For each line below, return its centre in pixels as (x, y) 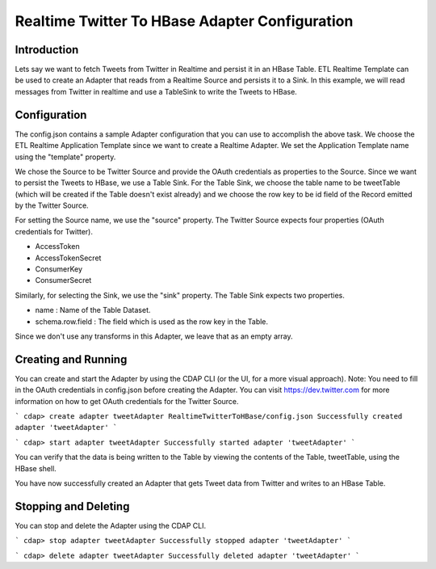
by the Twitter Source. (52, 205)
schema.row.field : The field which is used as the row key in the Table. (152, 321)
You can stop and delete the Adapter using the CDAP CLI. (111, 525)
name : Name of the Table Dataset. (93, 310)
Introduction (47, 50)
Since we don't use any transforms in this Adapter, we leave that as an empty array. (154, 336)
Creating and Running (71, 359)
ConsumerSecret (63, 280)
